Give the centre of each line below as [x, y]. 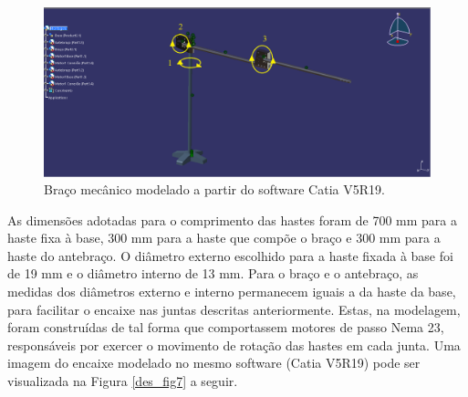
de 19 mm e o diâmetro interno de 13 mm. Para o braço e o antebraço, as [213, 273]
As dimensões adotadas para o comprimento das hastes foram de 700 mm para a [232, 219]
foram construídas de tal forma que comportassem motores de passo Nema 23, [226, 327]
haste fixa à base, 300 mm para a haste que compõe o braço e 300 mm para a [224, 238]
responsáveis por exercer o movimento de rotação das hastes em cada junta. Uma [234, 345]
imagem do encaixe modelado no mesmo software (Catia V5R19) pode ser [214, 363]
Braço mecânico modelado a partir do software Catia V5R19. [214, 189]
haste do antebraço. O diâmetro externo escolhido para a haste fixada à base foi [230, 255]
